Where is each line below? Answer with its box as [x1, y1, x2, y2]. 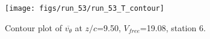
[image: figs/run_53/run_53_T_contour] [5, 4, 164, 13]
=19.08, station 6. [140, 21, 206, 34]
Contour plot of [5, 21, 62, 34]
